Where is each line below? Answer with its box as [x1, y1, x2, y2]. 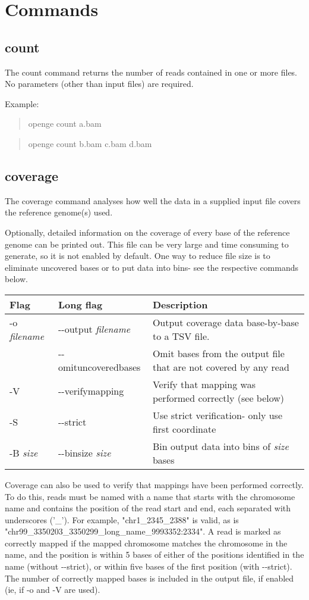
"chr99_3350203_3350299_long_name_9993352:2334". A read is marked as [5, 525, 281, 537]
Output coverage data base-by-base [152, 315, 299, 329]
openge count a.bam [28, 117, 102, 130]
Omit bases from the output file [152, 346, 285, 360]
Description [152, 297, 208, 311]
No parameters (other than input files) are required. [5, 77, 194, 90]
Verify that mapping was [152, 377, 256, 391]
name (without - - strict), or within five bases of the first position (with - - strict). [5, 560, 292, 573]
